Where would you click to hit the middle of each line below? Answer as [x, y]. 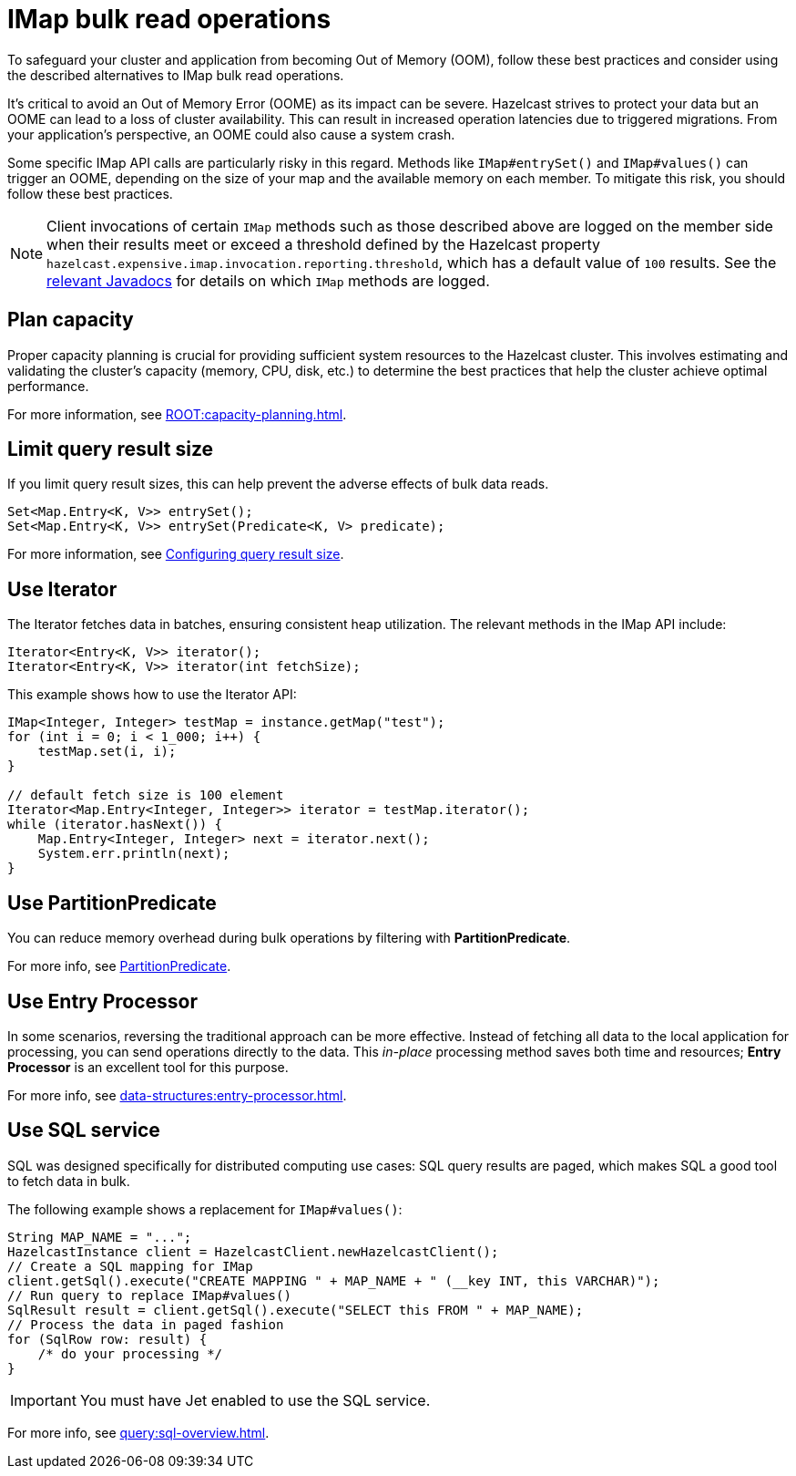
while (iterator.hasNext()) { [115, 825]
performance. [48, 386]
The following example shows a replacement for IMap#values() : [205, 1209]
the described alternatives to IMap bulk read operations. [176, 75]
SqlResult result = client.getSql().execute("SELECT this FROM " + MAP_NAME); [296, 1310]
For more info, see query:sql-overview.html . [138, 1432]
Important [43, 1400]
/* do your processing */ [130, 1353]
